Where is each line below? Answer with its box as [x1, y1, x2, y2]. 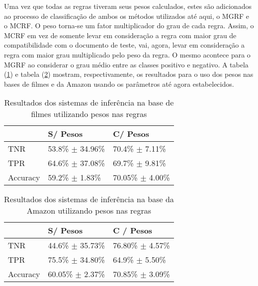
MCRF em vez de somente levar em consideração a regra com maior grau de [4, 30, 237, 40]
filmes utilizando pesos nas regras [31, 108, 147, 120]
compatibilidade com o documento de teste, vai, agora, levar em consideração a [4, 40, 245, 50]
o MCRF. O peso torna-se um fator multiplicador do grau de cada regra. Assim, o [4, 20, 254, 31]
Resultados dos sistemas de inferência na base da [4, 193, 174, 205]
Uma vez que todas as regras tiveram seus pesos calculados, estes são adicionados [4, 1, 252, 11]
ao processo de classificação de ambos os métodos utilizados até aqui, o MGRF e [4, 10, 250, 21]
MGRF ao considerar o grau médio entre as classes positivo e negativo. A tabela [4, 59, 249, 69]
